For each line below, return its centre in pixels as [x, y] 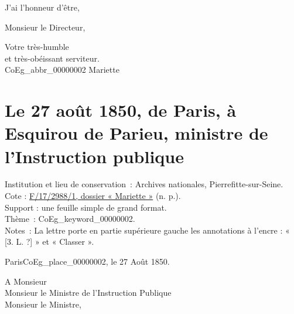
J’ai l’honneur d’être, [42, 7]
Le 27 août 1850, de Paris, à [121, 110]
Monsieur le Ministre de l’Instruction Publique [88, 293]
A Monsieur [26, 281]
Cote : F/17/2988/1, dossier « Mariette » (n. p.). [93, 196]
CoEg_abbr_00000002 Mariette [62, 70]
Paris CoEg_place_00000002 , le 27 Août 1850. [87, 261]
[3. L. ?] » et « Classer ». [49, 242]
